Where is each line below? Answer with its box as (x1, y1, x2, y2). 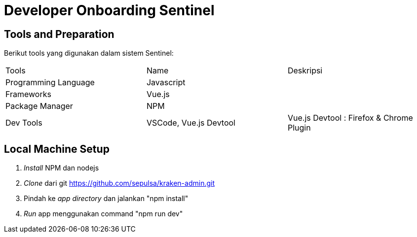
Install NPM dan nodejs (24, 164, 99, 172)
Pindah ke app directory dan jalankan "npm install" (24, 194, 189, 203)
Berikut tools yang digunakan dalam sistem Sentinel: (4, 49, 174, 58)
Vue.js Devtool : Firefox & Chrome (287, 113, 413, 123)
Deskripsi (287, 66, 323, 76)
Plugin (287, 123, 311, 133)
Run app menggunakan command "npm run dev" (24, 209, 183, 218)
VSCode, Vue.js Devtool (146, 118, 235, 128)
